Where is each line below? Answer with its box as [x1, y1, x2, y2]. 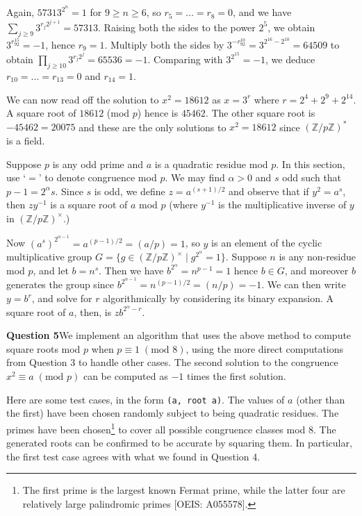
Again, [6, 5, 35, 19]
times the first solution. [186, 369, 286, 383]
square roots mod [6, 341, 81, 356]
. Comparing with [147, 52, 223, 67]
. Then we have [99, 263, 164, 277]
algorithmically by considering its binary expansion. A [103, 291, 334, 306]
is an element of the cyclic [211, 235, 322, 250]
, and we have [233, 5, 292, 19]
